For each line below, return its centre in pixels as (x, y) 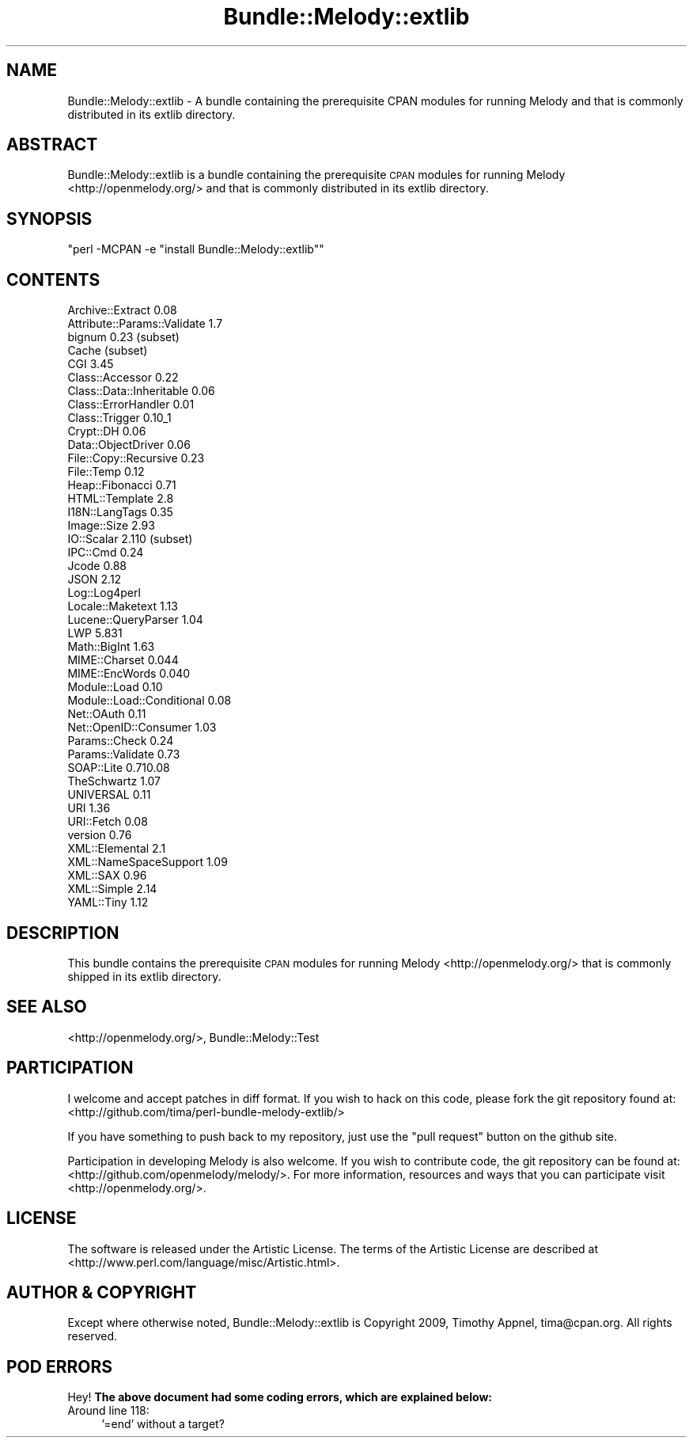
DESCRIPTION (63, 933)
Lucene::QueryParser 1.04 (135, 620)
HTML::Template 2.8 (121, 499)
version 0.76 (100, 835)
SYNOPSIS (49, 218)
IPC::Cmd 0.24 (106, 553)
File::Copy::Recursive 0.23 (136, 458)
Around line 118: (108, 1411)
